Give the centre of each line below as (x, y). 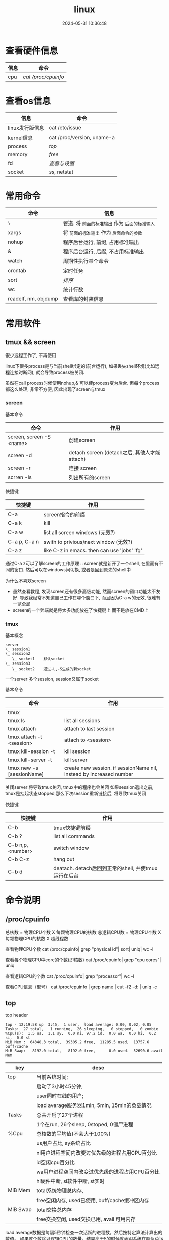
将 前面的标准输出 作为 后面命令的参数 (103, 233)
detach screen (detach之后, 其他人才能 (115, 452)
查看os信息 (28, 101)
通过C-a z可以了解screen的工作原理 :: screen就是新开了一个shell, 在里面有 (82, 563)
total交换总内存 (54, 1210)
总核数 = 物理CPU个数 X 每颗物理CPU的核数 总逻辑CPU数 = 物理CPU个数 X (83, 932)
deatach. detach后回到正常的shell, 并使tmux (106, 868)
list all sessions (82, 721)
